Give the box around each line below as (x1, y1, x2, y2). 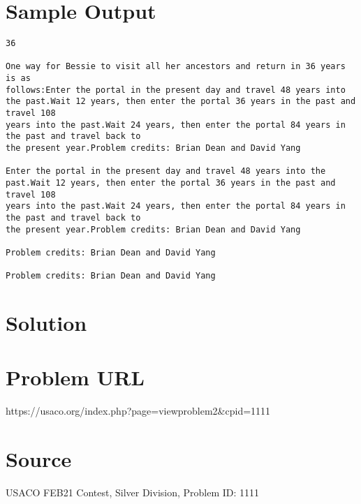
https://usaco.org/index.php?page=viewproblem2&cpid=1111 (6, 403, 271, 418)
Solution (6, 309, 87, 337)
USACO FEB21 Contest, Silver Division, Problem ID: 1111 (6, 485, 260, 500)
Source (6, 445, 72, 473)
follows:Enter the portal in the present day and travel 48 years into (6, 84, 346, 95)
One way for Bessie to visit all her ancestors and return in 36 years (6, 61, 346, 72)
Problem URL (6, 363, 145, 392)
